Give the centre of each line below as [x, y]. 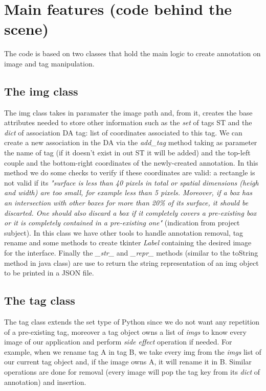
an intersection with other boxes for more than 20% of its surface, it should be [126, 203]
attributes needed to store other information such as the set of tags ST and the [128, 122]
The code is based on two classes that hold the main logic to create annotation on [132, 53]
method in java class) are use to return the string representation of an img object [131, 262]
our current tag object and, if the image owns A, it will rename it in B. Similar [128, 362]
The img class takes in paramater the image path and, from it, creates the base [128, 112]
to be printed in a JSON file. [49, 273]
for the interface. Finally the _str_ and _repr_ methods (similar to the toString [131, 253]
